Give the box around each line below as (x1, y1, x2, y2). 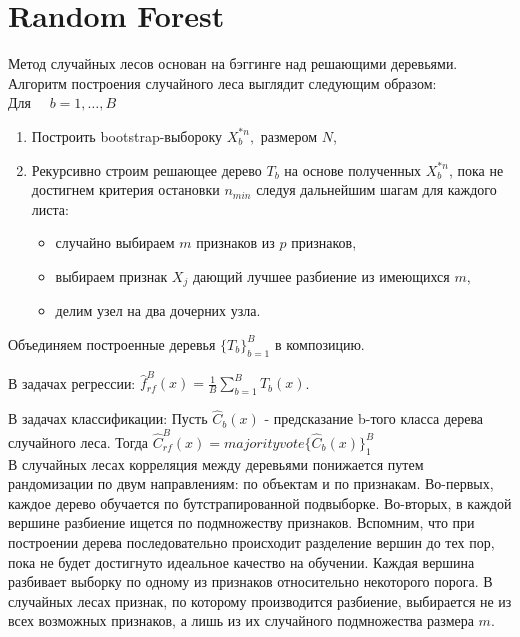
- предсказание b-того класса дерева (264, 408, 484, 429)
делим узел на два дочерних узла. (55, 300, 261, 321)
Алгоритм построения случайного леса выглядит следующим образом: (8, 72, 437, 93)
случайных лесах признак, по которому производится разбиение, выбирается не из (8, 590, 512, 611)
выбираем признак (55, 265, 168, 286)
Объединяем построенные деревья (8, 333, 216, 354)
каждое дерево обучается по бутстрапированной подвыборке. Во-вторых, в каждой (8, 492, 512, 513)
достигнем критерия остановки (31, 179, 220, 200)
